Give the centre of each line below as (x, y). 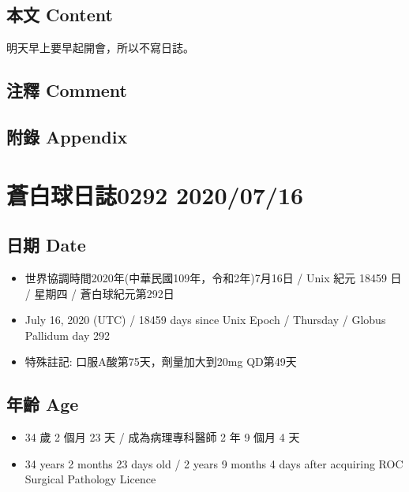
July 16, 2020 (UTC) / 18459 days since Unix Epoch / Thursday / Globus (205, 320)
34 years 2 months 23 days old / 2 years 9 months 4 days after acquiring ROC (214, 463)
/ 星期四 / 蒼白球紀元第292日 (99, 293)
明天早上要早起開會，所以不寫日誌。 (100, 48)
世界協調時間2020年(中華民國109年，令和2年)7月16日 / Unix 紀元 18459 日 (213, 277)
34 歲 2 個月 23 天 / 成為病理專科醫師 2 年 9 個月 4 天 (162, 437)
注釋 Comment (67, 90)
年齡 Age (43, 404)
